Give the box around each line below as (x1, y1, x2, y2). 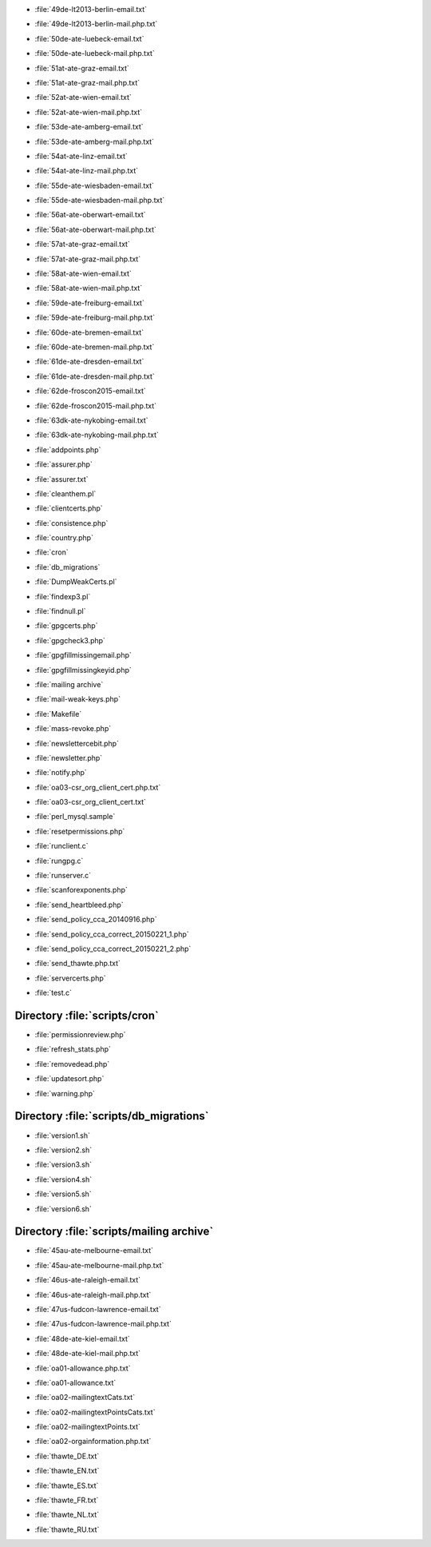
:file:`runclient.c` (34, 841, 89, 851)
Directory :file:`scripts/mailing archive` (14, 1225, 214, 1239)
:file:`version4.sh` (34, 1175, 92, 1184)
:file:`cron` (34, 547, 69, 557)
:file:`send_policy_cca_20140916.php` (34, 915, 157, 925)
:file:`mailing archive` (34, 679, 104, 689)
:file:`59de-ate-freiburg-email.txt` (34, 298, 145, 308)
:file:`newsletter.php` (34, 753, 103, 762)
